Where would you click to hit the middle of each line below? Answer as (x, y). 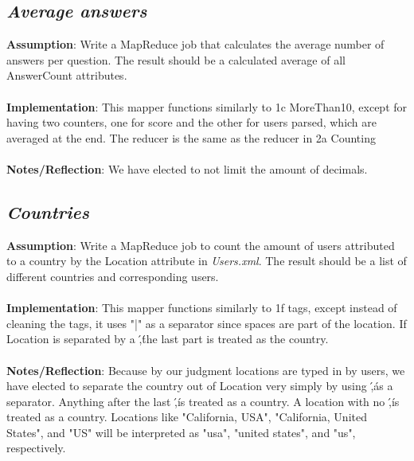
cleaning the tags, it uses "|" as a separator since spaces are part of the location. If (207, 323)
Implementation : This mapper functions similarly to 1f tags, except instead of (202, 308)
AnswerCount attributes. (67, 75)
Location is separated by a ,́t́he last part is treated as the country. (168, 339)
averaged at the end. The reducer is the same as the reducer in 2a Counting (191, 137)
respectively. (36, 448)
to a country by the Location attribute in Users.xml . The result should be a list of (207, 261)
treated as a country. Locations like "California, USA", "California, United (187, 417)
